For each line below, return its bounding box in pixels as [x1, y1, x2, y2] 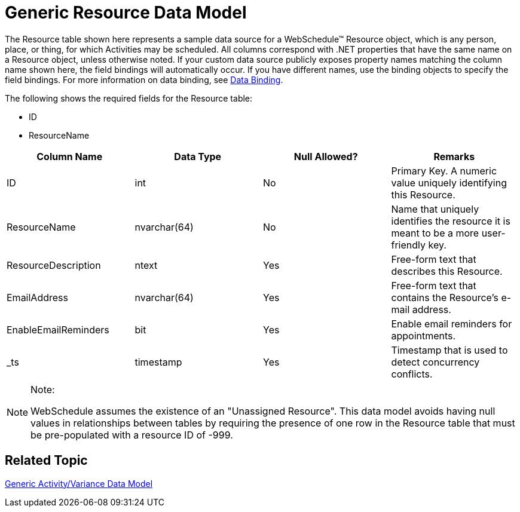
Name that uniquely [391, 203, 479, 215]
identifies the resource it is [391, 214, 510, 227]
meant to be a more [391, 226, 479, 239]
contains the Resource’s [391, 291, 498, 303]
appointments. [391, 329, 456, 342]
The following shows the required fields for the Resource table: [5, 93, 253, 103]
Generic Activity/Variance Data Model [5, 478, 153, 489]
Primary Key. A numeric [391, 164, 497, 177]
